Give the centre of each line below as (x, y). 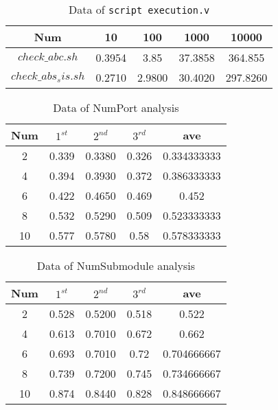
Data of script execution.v (139, 9)
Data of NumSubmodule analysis (116, 265)
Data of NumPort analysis (116, 107)
